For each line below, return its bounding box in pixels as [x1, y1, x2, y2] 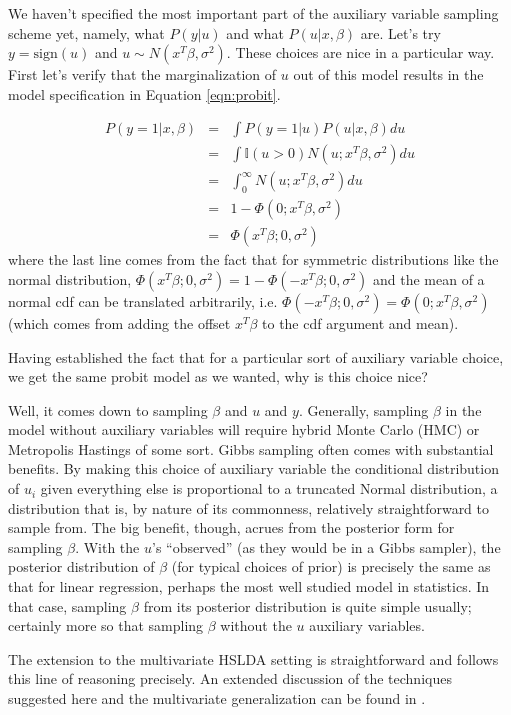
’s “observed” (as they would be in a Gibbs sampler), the [152, 536, 501, 557]
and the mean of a [372, 268, 485, 289]
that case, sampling [8, 595, 127, 616]
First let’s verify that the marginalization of [8, 64, 277, 85]
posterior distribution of [8, 556, 155, 577]
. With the [75, 536, 140, 557]
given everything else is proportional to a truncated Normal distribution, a [40, 478, 498, 499]
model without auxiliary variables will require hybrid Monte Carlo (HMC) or [8, 419, 480, 440]
